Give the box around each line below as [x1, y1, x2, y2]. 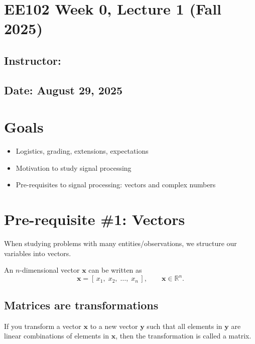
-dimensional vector [20, 265, 80, 275]
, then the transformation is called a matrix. [115, 330, 251, 341]
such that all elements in [147, 320, 222, 331]
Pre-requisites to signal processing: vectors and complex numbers [16, 179, 216, 190]
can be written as [88, 265, 142, 275]
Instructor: [4, 52, 61, 68]
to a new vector [90, 320, 138, 331]
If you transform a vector [4, 320, 81, 331]
